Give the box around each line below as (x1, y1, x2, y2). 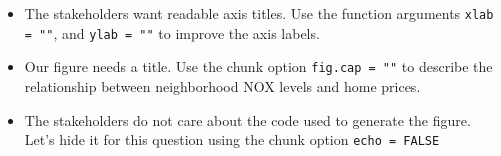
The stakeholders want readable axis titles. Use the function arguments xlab (24, 3, 494, 23)
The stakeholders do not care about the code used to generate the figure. (24, 109, 471, 130)
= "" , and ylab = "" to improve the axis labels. (24, 22, 320, 43)
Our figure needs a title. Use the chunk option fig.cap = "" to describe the (24, 56, 493, 77)
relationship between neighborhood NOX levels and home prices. (24, 75, 421, 96)
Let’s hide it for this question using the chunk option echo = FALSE (24, 129, 440, 150)
